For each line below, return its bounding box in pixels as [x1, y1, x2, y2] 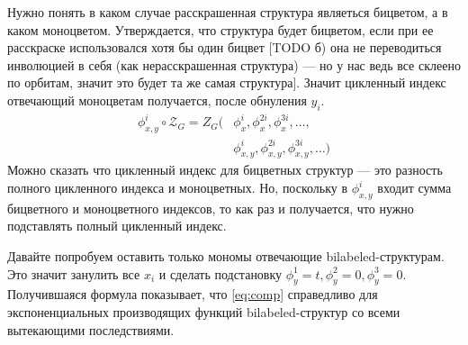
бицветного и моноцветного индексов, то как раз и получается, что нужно [7, 198, 414, 217]
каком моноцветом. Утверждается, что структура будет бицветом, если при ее [7, 20, 434, 39]
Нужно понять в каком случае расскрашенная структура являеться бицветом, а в [7, 3, 448, 21]
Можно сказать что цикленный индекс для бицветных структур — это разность [7, 160, 443, 179]
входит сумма [377, 178, 452, 197]
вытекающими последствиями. [7, 320, 175, 339]
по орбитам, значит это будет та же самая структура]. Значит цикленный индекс [7, 73, 446, 92]
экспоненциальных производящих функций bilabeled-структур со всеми [7, 302, 400, 321]
